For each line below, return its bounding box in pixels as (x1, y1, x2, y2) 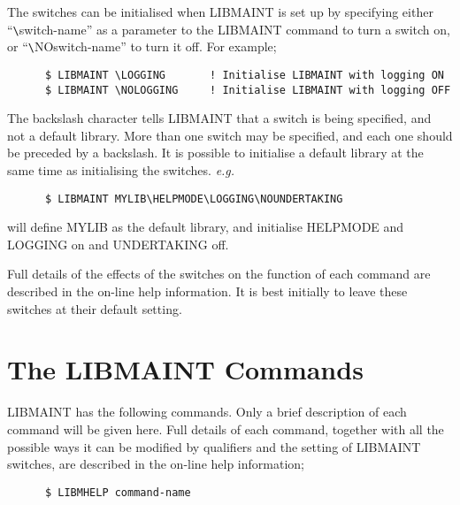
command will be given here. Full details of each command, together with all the (7, 419, 444, 438)
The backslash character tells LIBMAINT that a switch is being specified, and (7, 109, 432, 127)
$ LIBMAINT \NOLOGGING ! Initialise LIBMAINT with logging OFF (44, 83, 451, 96)
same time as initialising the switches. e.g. (7, 161, 235, 179)
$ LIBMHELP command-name (44, 486, 191, 499)
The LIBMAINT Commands (7, 351, 364, 387)
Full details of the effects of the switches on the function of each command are (7, 264, 431, 283)
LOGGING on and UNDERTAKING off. (7, 234, 229, 253)
